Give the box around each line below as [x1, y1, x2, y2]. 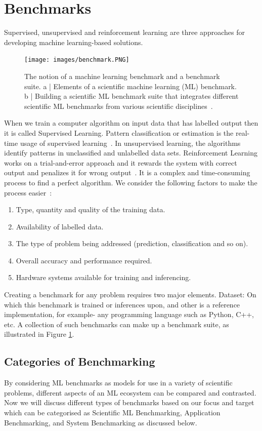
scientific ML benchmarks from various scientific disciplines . [24, 100, 213, 111]
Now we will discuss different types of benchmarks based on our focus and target [4, 397, 254, 408]
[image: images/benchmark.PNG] [24, 56, 129, 64]
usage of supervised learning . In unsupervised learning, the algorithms [20, 137, 241, 148]
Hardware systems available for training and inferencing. [16, 272, 191, 283]
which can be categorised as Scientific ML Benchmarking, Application [4, 407, 221, 418]
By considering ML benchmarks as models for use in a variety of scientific [4, 377, 233, 388]
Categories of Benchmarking [4, 354, 155, 369]
